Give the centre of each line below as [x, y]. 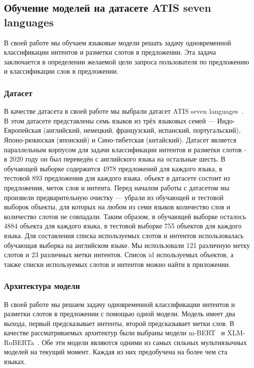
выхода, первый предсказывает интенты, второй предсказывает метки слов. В [119, 323]
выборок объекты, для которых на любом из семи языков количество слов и [117, 207]
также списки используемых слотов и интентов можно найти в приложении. [117, 264]
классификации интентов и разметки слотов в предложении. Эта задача [110, 52]
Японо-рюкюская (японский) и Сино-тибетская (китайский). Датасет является [120, 139]
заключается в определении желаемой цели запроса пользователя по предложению [127, 61]
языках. [15, 361]
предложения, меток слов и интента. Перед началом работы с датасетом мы [117, 187]
